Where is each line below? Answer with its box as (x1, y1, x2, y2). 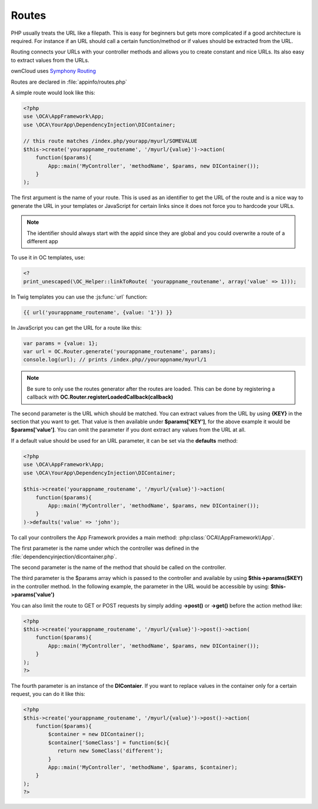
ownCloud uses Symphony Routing (11, 68, 97, 75)
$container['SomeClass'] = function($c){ (48, 739, 170, 746)
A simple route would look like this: (11, 89, 95, 96)
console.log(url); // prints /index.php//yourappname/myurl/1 (23, 356, 207, 363)
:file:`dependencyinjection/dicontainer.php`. (11, 553, 117, 560)
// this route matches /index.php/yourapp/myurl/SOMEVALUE (23, 138, 197, 144)
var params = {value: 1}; (23, 340, 98, 347)
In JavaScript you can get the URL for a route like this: (11, 324, 142, 331)
